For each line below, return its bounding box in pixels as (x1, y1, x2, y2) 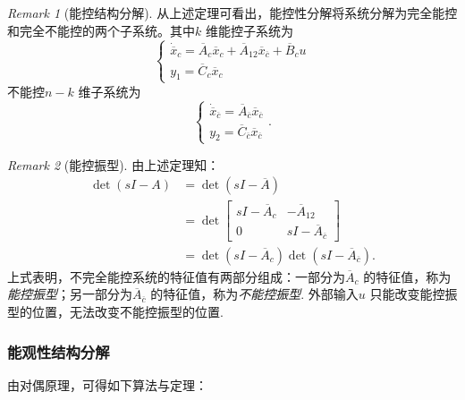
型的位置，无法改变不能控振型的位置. (7, 302, 224, 320)
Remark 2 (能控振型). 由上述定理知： (7, 155, 220, 174)
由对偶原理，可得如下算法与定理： (7, 375, 207, 394)
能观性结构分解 (7, 340, 110, 362)
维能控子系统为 (205, 21, 293, 39)
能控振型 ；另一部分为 (7, 285, 132, 303)
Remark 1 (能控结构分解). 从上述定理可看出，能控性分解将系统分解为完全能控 (7, 4, 458, 21)
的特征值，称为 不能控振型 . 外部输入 (150, 285, 359, 303)
